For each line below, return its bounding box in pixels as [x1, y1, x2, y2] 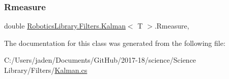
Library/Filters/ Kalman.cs [4, 65, 88, 75]
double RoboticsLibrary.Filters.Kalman [4, 20, 126, 31]
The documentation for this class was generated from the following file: [4, 37, 225, 48]
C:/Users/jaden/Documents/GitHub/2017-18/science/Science [4, 55, 196, 65]
